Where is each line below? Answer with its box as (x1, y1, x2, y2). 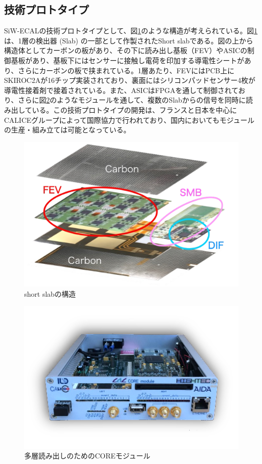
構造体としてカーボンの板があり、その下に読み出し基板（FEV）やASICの (4, 45, 247, 56)
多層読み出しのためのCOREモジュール (24, 450, 150, 461)
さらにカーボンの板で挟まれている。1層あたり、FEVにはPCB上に (18, 65, 235, 75)
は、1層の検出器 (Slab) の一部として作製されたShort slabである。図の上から (4, 35, 253, 45)
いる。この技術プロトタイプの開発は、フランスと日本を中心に (32, 104, 237, 115)
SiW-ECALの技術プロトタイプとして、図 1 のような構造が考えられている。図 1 (4, 25, 258, 36)
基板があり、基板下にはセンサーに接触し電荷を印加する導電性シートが (11, 55, 244, 65)
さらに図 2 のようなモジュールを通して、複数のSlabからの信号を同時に (18, 95, 246, 105)
